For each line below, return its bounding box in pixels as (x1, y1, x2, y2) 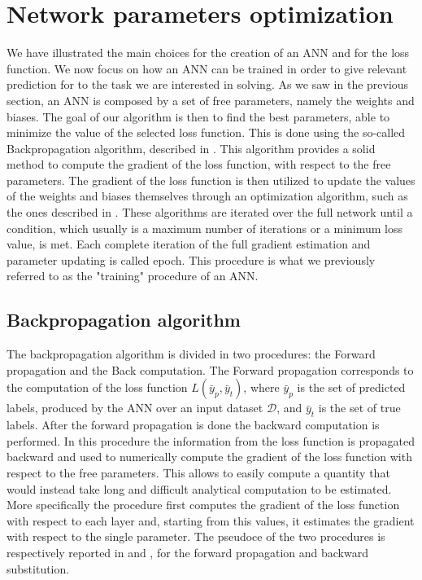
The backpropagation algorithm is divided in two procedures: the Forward (7, 345, 376, 362)
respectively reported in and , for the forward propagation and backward (7, 543, 368, 560)
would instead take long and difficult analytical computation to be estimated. (7, 480, 392, 497)
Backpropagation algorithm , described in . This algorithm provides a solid (7, 139, 376, 156)
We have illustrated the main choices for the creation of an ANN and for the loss (7, 44, 410, 61)
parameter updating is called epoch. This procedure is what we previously (7, 251, 376, 268)
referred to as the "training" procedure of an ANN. (7, 267, 259, 284)
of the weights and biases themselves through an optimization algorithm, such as (7, 187, 408, 204)
